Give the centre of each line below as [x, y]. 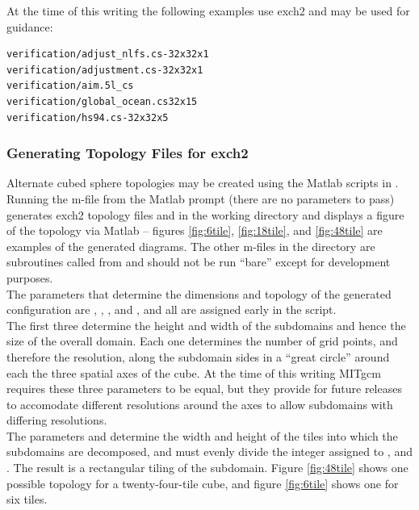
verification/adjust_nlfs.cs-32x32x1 [108, 54]
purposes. [30, 277]
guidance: [30, 26]
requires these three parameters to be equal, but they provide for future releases [204, 389]
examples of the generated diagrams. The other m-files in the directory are [191, 246]
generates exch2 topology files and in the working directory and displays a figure [205, 214]
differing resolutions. [57, 420]
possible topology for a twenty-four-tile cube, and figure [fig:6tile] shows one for [203, 483]
